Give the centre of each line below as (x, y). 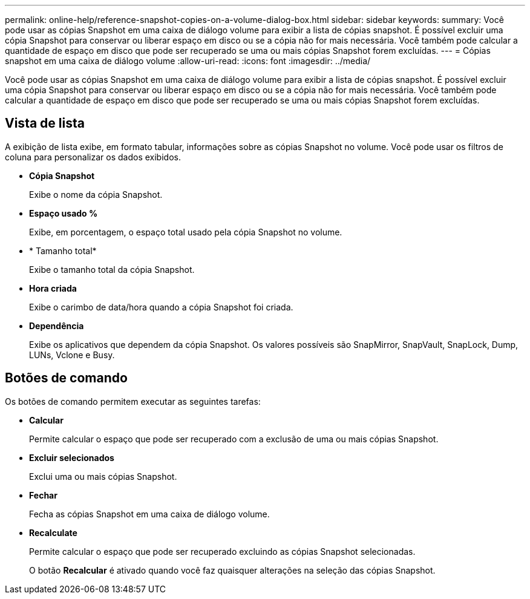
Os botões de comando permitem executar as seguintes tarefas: (133, 401)
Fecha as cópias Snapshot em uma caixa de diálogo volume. (149, 514)
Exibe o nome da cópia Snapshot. (96, 194)
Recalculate (53, 532)
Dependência (57, 326)
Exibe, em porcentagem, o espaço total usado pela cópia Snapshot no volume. (186, 232)
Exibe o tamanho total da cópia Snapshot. (112, 269)
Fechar (43, 495)
